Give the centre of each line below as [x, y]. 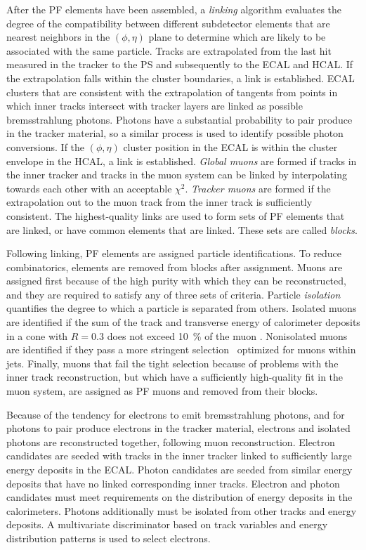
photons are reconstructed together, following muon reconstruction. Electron [171, 441]
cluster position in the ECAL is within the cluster [230, 146]
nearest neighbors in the [58, 37]
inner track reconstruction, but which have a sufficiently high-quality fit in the [175, 377]
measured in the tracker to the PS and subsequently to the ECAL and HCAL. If [180, 64]
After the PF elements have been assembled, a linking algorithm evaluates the [174, 9]
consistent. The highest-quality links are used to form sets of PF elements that [176, 215]
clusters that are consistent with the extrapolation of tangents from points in [172, 92]
